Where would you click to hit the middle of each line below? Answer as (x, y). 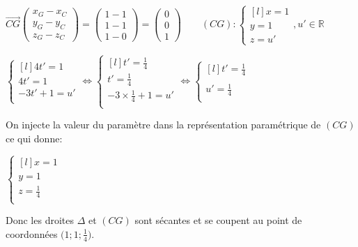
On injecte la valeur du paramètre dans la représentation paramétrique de (163, 125)
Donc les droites (40, 220)
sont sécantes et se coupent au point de (218, 220)
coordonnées (32, 233)
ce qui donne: (34, 138)
